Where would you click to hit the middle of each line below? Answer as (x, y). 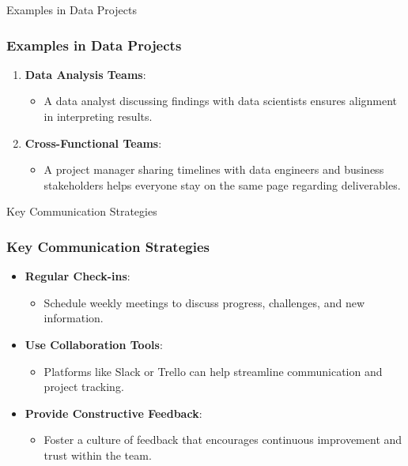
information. (74, 318)
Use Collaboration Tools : (94, 344)
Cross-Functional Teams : (93, 143)
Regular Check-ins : (77, 276)
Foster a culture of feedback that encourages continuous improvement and (223, 440)
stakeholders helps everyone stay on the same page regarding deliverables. (222, 184)
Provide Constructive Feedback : (113, 413)
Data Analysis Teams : (85, 74)
